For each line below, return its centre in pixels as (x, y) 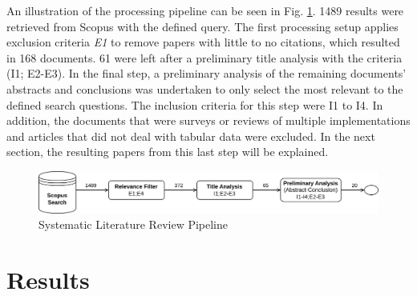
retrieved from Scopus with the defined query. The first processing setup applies (202, 26)
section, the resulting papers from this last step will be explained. (168, 152)
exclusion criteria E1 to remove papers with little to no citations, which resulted (203, 42)
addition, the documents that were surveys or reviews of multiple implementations (208, 120)
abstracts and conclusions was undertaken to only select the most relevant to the (205, 88)
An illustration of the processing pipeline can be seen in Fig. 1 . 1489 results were (205, 10)
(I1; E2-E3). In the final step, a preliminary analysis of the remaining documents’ (206, 73)
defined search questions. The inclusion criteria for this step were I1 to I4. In (195, 104)
